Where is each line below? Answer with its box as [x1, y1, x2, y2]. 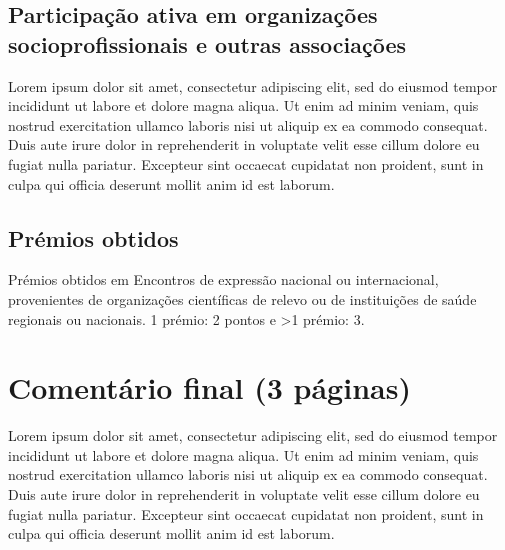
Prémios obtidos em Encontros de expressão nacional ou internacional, [8, 269, 439, 290]
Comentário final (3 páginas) [8, 367, 411, 408]
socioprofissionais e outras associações [8, 28, 406, 59]
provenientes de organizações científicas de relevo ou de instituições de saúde [8, 288, 477, 309]
